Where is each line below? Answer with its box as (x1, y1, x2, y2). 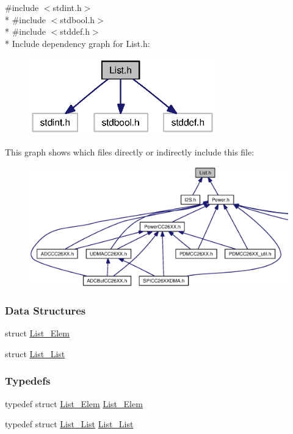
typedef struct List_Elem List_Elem (5, 397, 143, 410)
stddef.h (60, 25, 90, 38)
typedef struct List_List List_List (5, 418, 134, 430)
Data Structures (5, 303, 86, 318)
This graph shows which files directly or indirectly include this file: (5, 145, 255, 158)
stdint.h (52, 1, 82, 13)
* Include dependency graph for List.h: (5, 37, 150, 49)
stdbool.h (60, 13, 95, 26)
